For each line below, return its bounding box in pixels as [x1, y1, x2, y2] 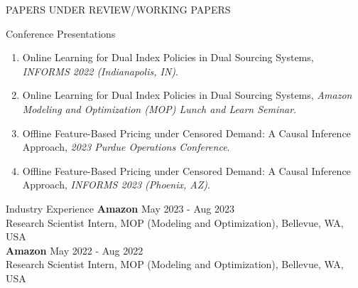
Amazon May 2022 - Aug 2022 [6, 242, 143, 257]
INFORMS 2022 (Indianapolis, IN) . [22, 63, 178, 78]
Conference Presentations [6, 26, 116, 41]
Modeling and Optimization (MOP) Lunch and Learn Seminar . [22, 101, 297, 116]
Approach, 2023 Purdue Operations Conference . [22, 139, 230, 154]
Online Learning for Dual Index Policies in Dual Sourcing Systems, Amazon [22, 87, 352, 102]
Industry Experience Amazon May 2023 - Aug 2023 [6, 201, 234, 215]
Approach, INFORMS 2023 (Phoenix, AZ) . [22, 177, 210, 192]
